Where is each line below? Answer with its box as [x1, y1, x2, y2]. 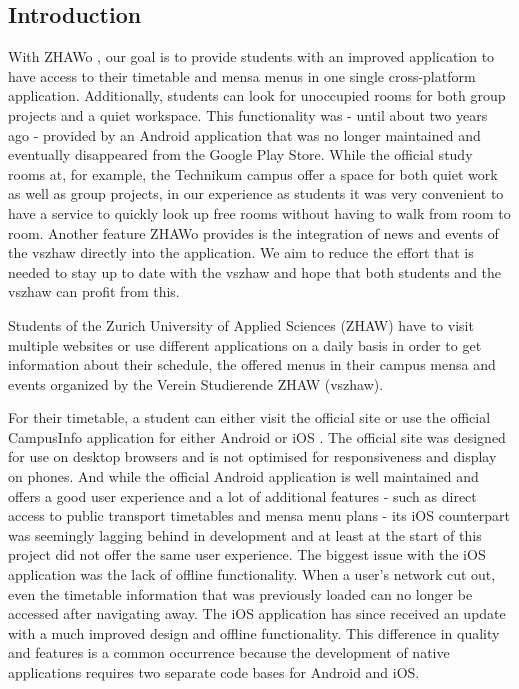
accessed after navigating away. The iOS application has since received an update [8, 603, 506, 624]
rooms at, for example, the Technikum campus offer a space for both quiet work [8, 163, 498, 184]
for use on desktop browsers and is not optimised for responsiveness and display [8, 446, 497, 467]
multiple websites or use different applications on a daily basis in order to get [8, 334, 482, 355]
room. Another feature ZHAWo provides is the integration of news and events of [8, 222, 499, 243]
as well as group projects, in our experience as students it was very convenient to [8, 183, 504, 204]
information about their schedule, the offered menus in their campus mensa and [8, 354, 496, 375]
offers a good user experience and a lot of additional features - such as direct [8, 485, 477, 506]
